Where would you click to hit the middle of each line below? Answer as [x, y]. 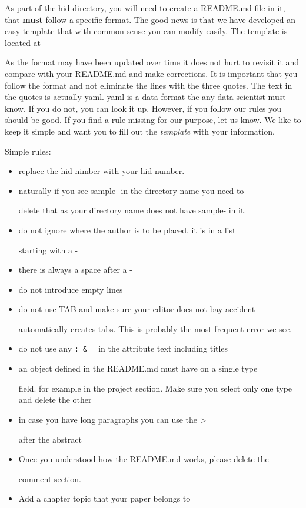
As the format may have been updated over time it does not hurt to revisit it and [152, 62]
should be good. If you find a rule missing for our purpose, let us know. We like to [153, 120]
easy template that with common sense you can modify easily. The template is [146, 31]
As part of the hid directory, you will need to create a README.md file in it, [145, 8]
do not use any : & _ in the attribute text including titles [123, 348]
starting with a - [48, 250]
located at [23, 42]
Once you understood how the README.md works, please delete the [144, 459]
